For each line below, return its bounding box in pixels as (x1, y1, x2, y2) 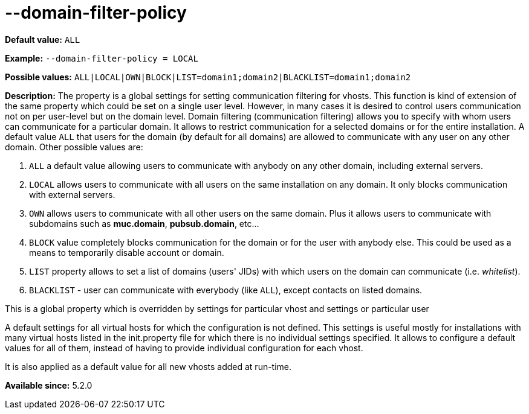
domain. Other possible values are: (5, 141, 143, 152)
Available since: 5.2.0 (5, 380, 92, 390)
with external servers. (29, 189, 115, 200)
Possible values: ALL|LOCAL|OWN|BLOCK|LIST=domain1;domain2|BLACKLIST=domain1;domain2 (5, 71, 411, 82)
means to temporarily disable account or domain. (29, 247, 224, 258)
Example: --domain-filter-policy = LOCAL (5, 53, 198, 63)
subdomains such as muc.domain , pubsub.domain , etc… (29, 218, 259, 229)
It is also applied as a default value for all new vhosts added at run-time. (5, 361, 292, 372)
